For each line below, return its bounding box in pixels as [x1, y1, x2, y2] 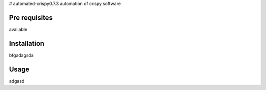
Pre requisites [9, 13, 53, 22]
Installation [9, 39, 44, 48]
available [9, 26, 28, 32]
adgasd [9, 78, 25, 84]
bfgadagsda [9, 52, 34, 58]
